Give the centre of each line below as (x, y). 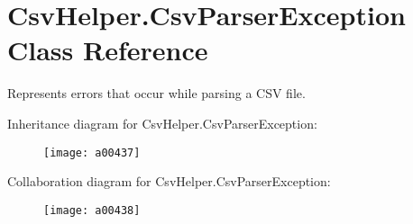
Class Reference (108, 50)
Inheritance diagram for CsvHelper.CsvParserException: (162, 123)
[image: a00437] (92, 152)
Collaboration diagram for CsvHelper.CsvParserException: (169, 181)
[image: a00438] (92, 210)
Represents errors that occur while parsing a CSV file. (156, 93)
